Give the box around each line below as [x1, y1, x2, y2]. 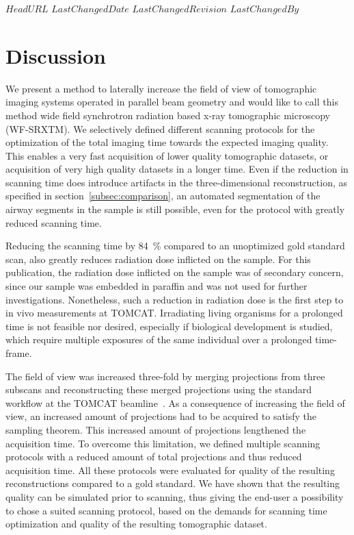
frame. [5, 346, 32, 360]
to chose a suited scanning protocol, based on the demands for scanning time [5, 503, 327, 517]
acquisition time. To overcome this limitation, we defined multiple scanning [5, 436, 321, 450]
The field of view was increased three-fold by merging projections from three [5, 369, 325, 383]
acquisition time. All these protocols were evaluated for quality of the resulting [5, 462, 335, 477]
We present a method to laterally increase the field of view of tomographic [5, 81, 317, 95]
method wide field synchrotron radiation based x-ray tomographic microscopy [5, 108, 330, 122]
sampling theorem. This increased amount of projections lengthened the [5, 422, 306, 436]
